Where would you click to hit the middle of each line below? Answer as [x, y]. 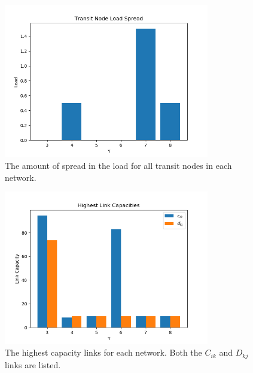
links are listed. [33, 364]
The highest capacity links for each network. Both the [103, 352]
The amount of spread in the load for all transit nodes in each [118, 165]
